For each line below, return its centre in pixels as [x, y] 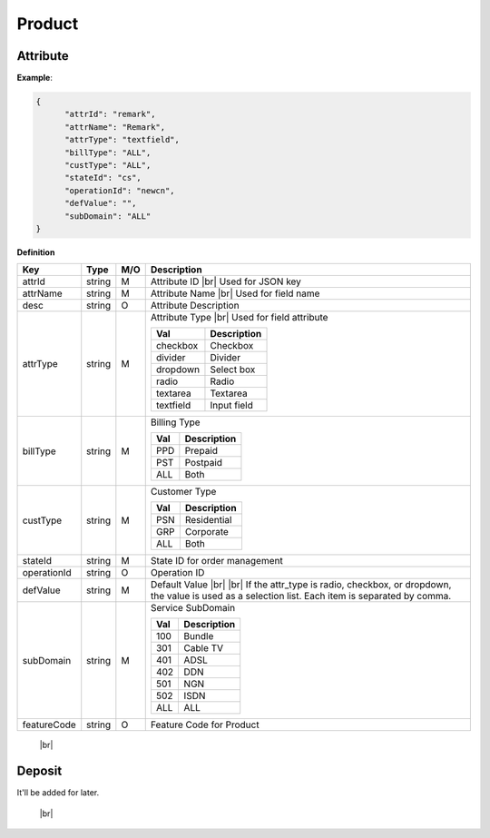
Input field [232, 406]
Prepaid [201, 451]
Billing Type [175, 422]
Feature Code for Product [205, 725]
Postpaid [203, 463]
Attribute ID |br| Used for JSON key [225, 281]
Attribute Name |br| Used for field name [235, 293]
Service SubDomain [193, 608]
